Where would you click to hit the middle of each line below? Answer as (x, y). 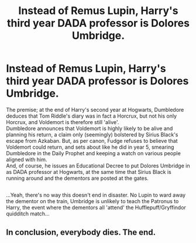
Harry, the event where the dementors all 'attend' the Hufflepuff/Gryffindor (96, 208)
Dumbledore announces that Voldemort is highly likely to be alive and (90, 128)
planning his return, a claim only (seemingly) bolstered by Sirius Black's (92, 134)
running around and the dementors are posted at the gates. (78, 178)
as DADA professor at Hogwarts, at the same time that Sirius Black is (89, 172)
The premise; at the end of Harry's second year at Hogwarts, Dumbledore (95, 109)
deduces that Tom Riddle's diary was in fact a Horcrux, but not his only (92, 116)
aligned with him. (27, 159)
